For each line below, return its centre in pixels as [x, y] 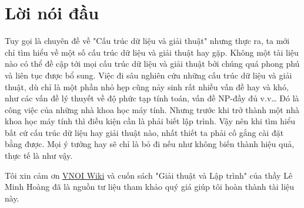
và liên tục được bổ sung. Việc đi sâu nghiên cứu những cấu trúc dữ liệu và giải [148, 75]
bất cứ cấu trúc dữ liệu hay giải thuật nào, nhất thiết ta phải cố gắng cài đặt [144, 132]
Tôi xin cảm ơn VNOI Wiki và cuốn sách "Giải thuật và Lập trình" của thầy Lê [149, 175]
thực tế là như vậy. [39, 156]
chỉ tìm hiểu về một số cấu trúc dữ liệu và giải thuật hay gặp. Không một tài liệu [152, 52]
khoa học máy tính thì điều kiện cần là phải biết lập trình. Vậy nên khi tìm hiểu [150, 121]
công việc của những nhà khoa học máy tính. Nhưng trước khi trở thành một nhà [152, 109]
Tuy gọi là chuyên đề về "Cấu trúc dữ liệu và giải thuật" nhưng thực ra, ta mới [147, 41]
